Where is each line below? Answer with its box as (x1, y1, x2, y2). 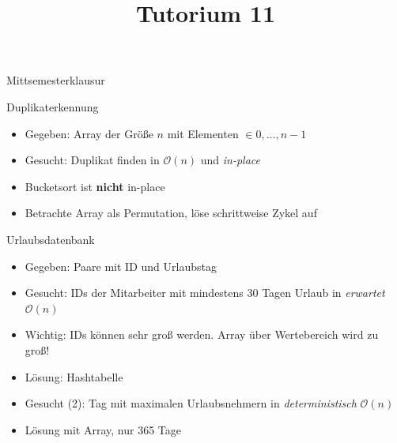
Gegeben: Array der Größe (25, 125, 153, 141)
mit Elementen (167, 125, 239, 141)
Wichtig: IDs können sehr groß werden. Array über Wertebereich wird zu (25, 326, 379, 343)
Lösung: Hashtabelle (25, 368, 123, 385)
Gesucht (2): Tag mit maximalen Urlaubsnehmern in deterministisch (25, 395, 357, 411)
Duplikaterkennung (6, 98, 99, 115)
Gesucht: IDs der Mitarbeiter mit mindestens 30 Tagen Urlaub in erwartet (25, 284, 385, 301)
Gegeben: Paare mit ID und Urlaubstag (25, 257, 217, 274)
